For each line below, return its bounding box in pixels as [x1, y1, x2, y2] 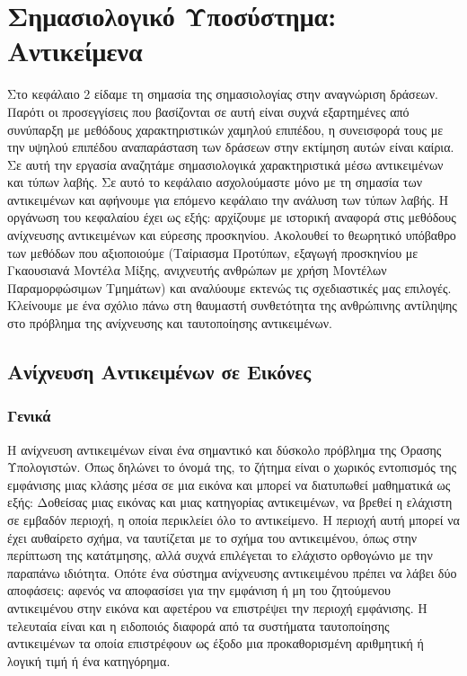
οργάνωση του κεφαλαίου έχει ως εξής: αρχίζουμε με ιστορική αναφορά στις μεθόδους [7, 208, 456, 227]
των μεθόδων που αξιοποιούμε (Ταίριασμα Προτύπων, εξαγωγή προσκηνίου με [7, 243, 419, 262]
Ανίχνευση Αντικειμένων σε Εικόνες [7, 358, 312, 386]
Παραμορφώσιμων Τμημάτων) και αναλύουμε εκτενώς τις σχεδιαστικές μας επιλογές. [7, 278, 452, 297]
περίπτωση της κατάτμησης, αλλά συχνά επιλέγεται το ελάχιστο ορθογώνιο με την [7, 546, 433, 565]
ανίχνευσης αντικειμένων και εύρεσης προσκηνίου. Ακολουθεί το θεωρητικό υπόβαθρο [7, 226, 456, 245]
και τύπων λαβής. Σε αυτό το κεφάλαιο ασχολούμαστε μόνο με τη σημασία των [7, 173, 422, 191]
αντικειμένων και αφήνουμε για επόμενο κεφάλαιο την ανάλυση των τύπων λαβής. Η [7, 190, 449, 209]
